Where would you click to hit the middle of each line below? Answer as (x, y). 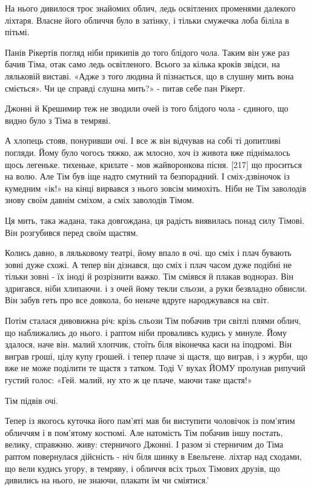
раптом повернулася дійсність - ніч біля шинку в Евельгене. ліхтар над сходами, (154, 456)
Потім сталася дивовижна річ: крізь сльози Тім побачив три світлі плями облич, (153, 321)
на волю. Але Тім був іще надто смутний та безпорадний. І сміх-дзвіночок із (148, 176)
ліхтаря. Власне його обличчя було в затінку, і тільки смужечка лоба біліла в (147, 20)
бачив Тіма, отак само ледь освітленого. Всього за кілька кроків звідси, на (142, 64)
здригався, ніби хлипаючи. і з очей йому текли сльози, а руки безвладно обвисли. (156, 288)
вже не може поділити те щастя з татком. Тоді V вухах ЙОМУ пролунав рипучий (155, 368)
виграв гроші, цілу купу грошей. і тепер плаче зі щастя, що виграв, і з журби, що (156, 356)
